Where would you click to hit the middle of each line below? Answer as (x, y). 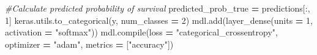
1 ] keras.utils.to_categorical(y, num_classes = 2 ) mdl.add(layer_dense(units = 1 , (159, 20)
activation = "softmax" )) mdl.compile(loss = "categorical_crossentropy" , (141, 32)
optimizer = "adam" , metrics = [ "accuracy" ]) (89, 44)
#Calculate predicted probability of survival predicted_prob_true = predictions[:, (158, 8)
